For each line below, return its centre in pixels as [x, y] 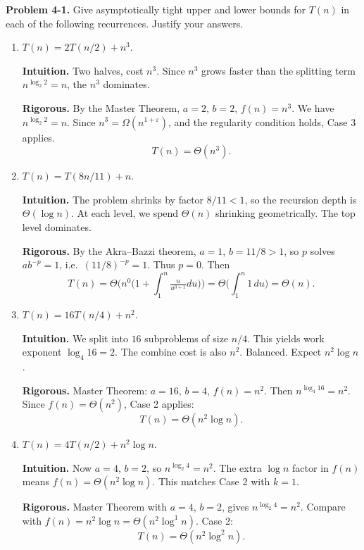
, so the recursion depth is [301, 199]
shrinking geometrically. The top [285, 213]
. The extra [237, 467]
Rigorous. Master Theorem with [95, 507]
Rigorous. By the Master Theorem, [101, 107]
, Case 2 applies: [159, 404]
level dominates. [57, 226]
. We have [313, 107]
